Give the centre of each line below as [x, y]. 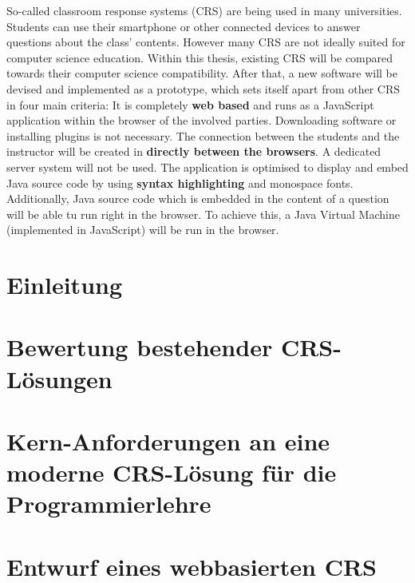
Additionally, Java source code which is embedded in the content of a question [198, 198]
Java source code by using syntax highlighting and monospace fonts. [180, 182]
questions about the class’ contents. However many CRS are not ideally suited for [206, 42]
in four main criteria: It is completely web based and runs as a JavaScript [190, 104]
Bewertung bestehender [140, 347]
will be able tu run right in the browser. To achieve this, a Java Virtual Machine [203, 214]
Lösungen [59, 378]
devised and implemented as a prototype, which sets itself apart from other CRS [204, 88]
